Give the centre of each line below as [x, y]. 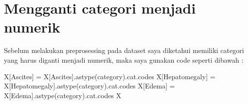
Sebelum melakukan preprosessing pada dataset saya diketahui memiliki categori [124, 50]
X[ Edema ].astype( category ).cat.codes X [63, 95]
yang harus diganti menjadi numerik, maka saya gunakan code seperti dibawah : [124, 60]
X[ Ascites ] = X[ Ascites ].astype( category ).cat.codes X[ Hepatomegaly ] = [110, 76]
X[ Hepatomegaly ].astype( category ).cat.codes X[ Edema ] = [89, 86]
